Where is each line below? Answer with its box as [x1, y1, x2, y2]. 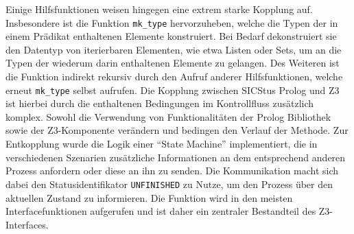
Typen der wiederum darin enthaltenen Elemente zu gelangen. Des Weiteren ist [5, 56, 340, 70]
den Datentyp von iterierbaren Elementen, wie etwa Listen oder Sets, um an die [5, 42, 342, 56]
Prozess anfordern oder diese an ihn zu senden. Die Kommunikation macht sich [5, 163, 339, 178]
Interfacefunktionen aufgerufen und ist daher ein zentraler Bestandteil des [5, 204, 316, 218]
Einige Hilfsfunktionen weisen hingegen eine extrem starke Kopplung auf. [5, 2, 313, 16]
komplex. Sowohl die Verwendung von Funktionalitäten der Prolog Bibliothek [5, 109, 331, 124]
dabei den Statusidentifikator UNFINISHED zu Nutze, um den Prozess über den [5, 176, 333, 191]
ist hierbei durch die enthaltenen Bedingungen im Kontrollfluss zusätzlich [5, 96, 314, 110]
